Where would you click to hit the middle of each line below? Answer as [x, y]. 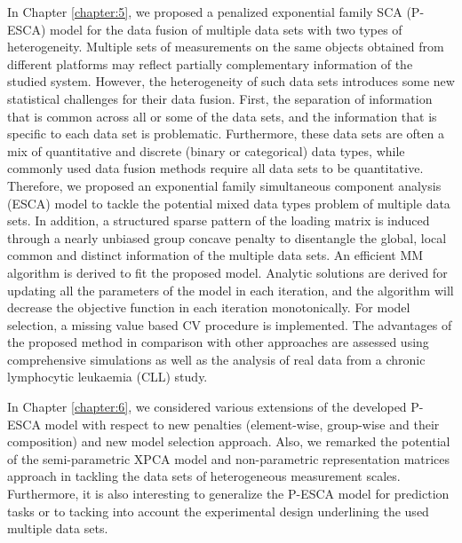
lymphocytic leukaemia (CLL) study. [108, 377]
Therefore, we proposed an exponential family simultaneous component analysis [224, 185]
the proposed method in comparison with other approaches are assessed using [218, 342]
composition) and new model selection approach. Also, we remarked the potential [229, 441]
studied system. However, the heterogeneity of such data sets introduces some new [231, 81]
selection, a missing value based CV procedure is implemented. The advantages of [230, 324]
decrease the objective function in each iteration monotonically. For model [209, 307]
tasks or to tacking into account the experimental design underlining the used [218, 511]
